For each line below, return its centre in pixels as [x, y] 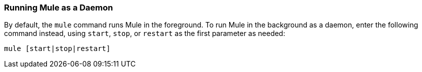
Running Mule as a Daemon [59, 7]
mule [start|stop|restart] [57, 49]
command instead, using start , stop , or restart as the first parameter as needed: [145, 33]
